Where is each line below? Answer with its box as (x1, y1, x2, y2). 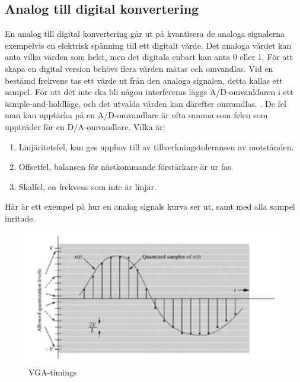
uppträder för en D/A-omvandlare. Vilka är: (5, 120, 165, 132)
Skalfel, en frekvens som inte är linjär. (18, 180, 157, 192)
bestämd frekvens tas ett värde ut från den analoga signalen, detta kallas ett (5, 74, 283, 86)
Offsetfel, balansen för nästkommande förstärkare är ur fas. (18, 160, 234, 173)
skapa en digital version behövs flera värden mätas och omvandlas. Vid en (5, 62, 273, 74)
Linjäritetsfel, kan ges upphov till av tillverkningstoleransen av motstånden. (18, 140, 294, 153)
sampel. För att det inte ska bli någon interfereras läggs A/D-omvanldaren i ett (5, 86, 293, 98)
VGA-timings (28, 366, 77, 378)
